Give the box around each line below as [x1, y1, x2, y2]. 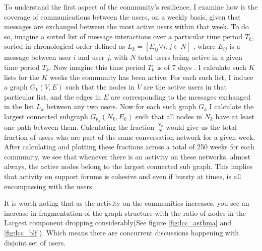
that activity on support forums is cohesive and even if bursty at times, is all [4, 171, 241, 181]
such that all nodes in [135, 111, 203, 121]
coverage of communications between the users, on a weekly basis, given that [4, 11, 241, 22]
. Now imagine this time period [49, 61, 146, 72]
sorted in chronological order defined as [4, 41, 125, 51]
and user [78, 52, 105, 62]
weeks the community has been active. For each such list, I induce [50, 71, 253, 82]
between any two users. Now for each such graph [46, 101, 196, 112]
